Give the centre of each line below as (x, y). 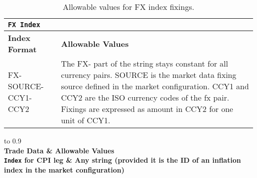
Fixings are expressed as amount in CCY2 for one (147, 109)
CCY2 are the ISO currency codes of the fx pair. (145, 97)
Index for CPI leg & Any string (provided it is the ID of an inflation (123, 160)
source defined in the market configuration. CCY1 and (155, 86)
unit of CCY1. (86, 120)
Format (22, 49)
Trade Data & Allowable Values (59, 150)
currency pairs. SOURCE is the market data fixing (149, 75)
